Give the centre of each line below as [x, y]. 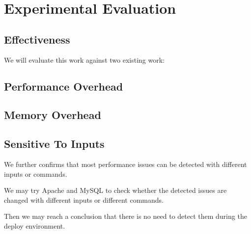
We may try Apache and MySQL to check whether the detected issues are [115, 190]
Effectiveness [37, 39]
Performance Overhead [64, 86]
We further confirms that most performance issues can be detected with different [125, 164]
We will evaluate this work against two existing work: [84, 59]
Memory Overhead [53, 115]
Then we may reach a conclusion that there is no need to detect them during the [125, 216]
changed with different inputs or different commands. [84, 199]
